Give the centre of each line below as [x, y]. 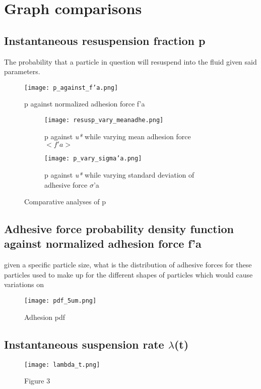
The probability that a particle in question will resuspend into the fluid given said [130, 61]
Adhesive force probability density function [119, 229]
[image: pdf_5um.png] [60, 301]
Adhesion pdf [45, 317]
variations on [24, 284]
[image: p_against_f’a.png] [71, 88]
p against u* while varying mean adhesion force [118, 136]
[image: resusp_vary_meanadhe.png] [104, 120]
